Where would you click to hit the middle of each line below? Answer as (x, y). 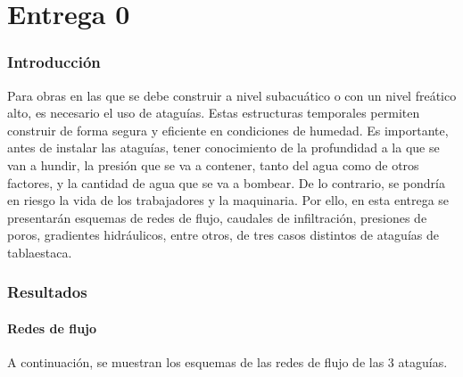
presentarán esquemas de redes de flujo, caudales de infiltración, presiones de (217, 217)
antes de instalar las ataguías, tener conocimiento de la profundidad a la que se (223, 148)
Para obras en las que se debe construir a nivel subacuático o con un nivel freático (232, 95)
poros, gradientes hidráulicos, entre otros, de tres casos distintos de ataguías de (223, 235)
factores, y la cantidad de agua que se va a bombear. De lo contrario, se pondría (226, 182)
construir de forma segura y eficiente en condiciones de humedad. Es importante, (228, 130)
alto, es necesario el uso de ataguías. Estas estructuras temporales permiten (214, 113)
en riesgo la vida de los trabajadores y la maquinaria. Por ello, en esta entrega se (228, 200)
